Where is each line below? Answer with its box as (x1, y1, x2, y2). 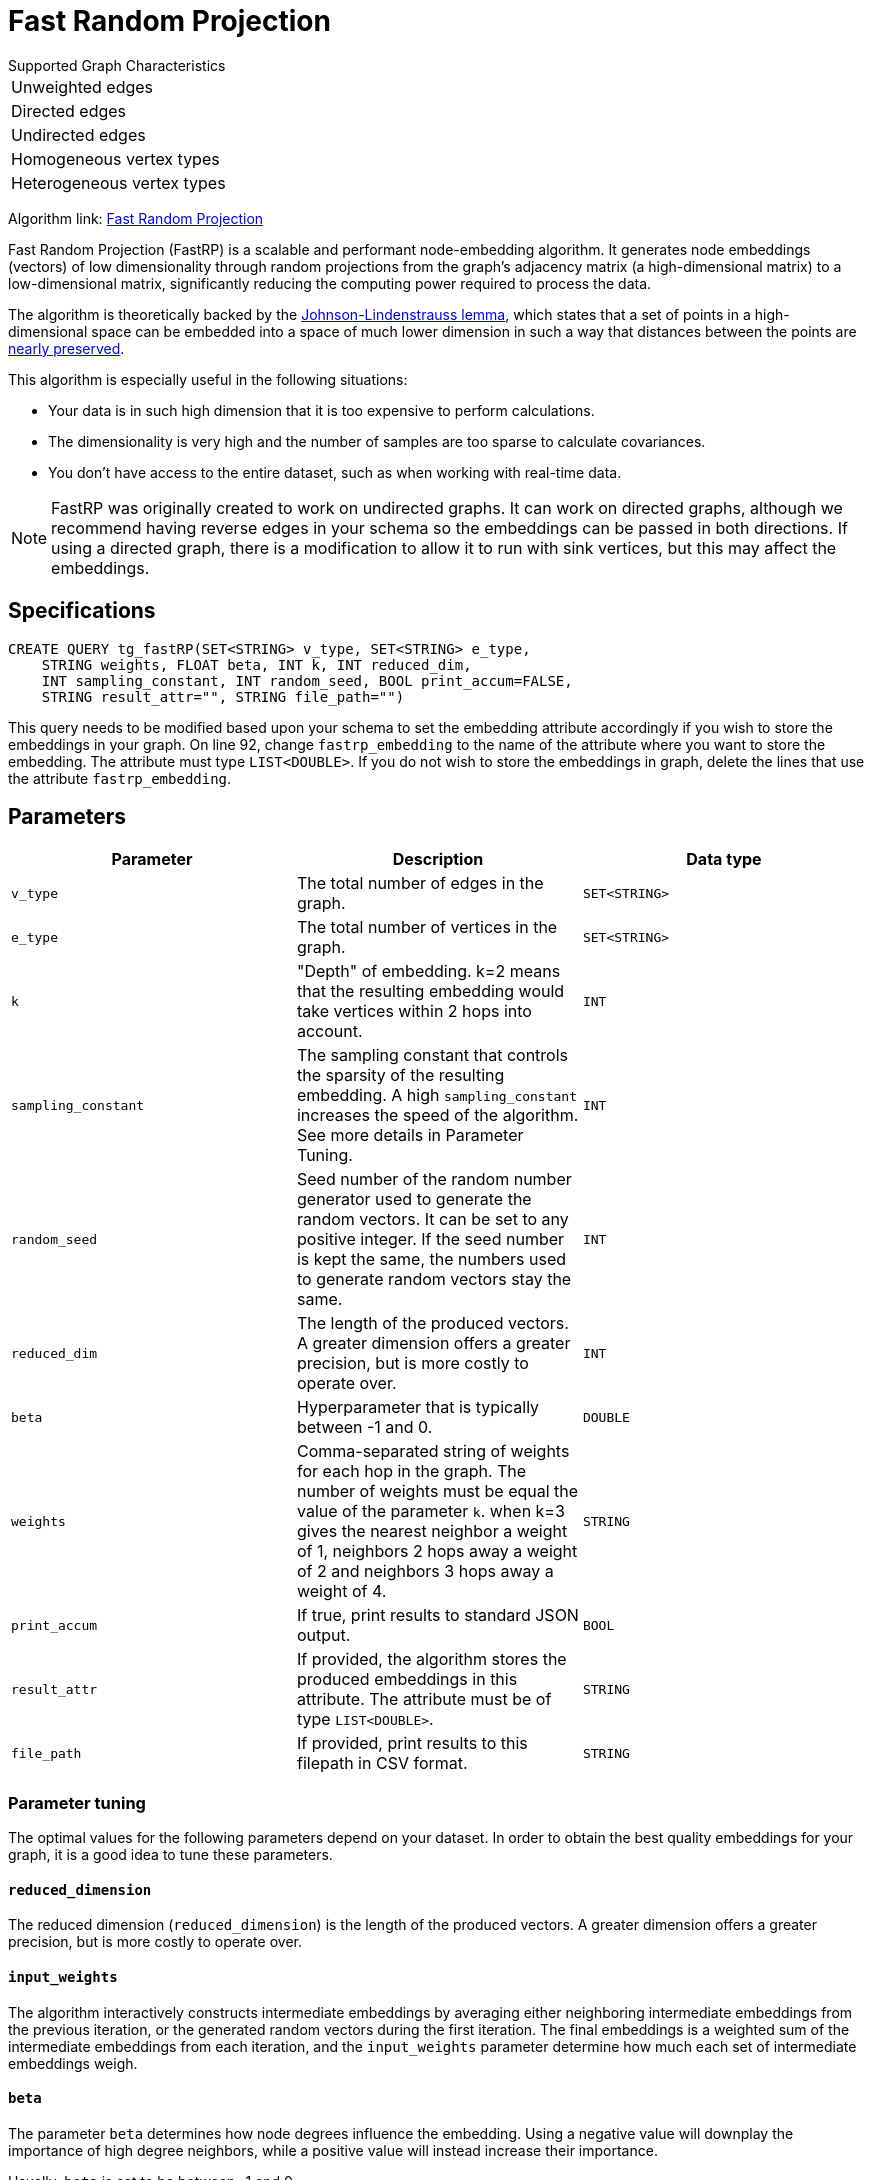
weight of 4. (296, 1581, 387, 1602)
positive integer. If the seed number (296, 1229, 565, 1250)
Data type (686, 849, 762, 870)
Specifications (8, 598, 156, 624)
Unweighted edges (11, 76, 154, 97)
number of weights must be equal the (296, 1481, 579, 1502)
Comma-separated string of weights (296, 1441, 570, 1462)
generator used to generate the (296, 1189, 532, 1210)
